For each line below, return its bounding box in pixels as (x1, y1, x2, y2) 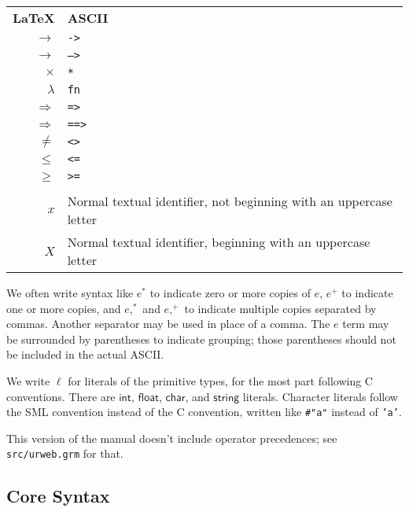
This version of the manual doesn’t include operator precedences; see (6, 429, 337, 446)
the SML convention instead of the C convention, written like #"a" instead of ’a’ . (6, 403, 402, 420)
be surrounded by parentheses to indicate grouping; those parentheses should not (6, 330, 396, 347)
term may (342, 315, 389, 332)
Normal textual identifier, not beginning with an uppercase (67, 192, 392, 210)
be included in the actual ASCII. (6, 346, 164, 363)
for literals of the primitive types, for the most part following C (68, 372, 373, 389)
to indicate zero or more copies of (149, 285, 311, 300)
